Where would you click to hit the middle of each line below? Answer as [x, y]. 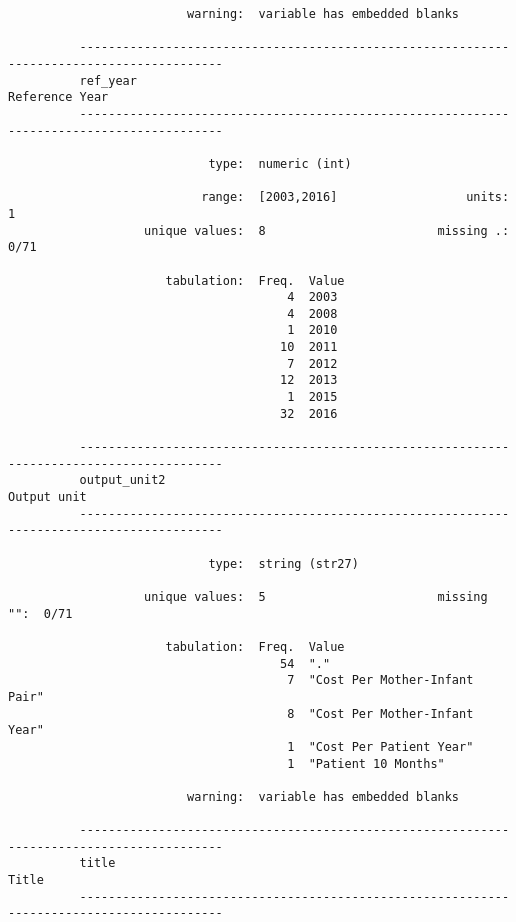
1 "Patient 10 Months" [366, 763]
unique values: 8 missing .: [327, 230]
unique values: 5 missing [316, 596]
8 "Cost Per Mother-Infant [380, 713]
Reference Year [58, 97]
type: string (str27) [283, 563]
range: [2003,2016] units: [355, 197]
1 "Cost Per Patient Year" [380, 746]
